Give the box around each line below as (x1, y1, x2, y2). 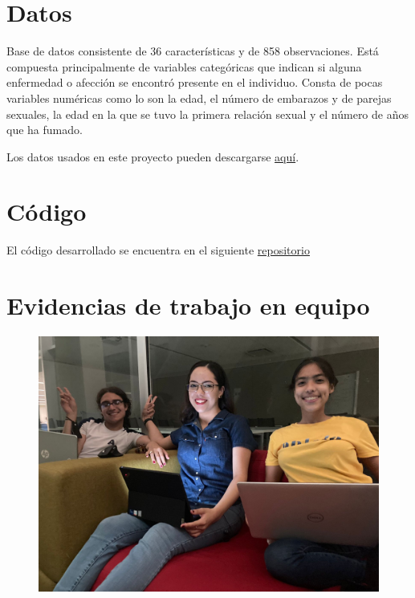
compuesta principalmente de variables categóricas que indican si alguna (6, 58, 362, 75)
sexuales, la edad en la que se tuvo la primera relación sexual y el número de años (6, 105, 409, 122)
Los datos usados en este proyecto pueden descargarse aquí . (6, 148, 299, 165)
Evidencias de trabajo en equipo (6, 289, 370, 322)
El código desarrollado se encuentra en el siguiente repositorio (6, 242, 310, 258)
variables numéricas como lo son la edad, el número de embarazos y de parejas (6, 89, 392, 106)
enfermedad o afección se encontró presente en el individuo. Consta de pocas (6, 74, 383, 91)
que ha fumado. (6, 121, 83, 138)
